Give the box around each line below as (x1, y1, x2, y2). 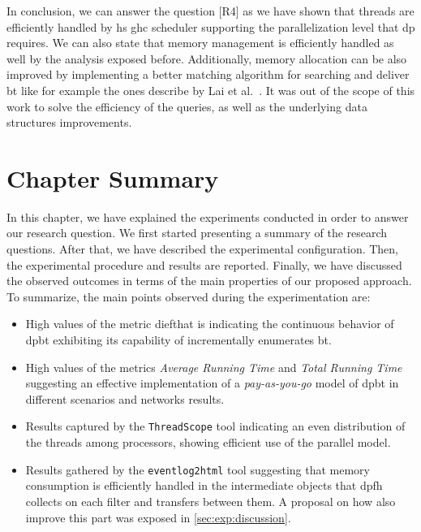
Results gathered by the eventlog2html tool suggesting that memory (25, 461, 371, 478)
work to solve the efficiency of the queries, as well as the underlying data (6, 97, 367, 115)
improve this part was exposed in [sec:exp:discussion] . (25, 508, 291, 526)
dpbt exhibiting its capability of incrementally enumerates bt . (25, 331, 332, 348)
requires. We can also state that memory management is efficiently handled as (6, 34, 394, 51)
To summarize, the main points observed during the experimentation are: (6, 288, 371, 305)
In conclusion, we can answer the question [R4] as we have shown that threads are (6, 2, 415, 19)
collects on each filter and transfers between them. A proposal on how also (25, 492, 396, 509)
